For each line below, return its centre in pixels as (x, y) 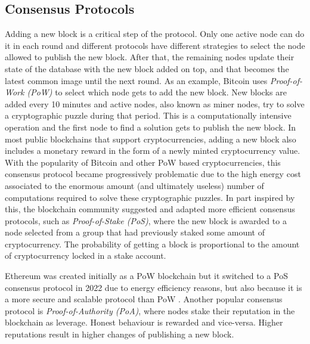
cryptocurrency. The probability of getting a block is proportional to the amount (152, 244)
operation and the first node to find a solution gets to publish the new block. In (151, 127)
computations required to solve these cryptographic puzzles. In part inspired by (150, 197)
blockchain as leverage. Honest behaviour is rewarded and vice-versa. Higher (144, 322)
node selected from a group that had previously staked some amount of (135, 232)
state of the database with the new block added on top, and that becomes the (147, 68)
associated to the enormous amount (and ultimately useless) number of (134, 185)
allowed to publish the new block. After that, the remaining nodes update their (150, 57)
